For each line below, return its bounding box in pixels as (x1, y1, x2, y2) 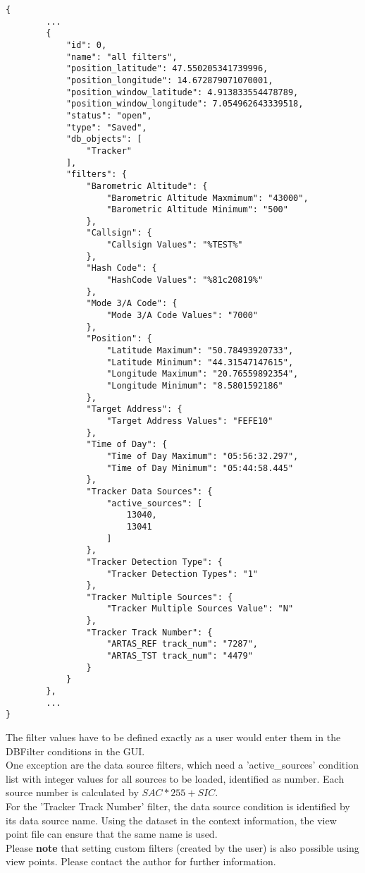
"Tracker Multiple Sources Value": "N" (106, 604, 294, 614)
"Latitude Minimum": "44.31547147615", (106, 357, 294, 367)
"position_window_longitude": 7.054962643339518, (66, 99, 304, 109)
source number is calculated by (6, 785, 139, 800)
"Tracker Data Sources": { (86, 486, 213, 496)
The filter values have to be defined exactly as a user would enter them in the (6, 730, 341, 745)
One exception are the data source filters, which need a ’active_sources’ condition (6, 757, 359, 772)
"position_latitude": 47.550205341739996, (66, 63, 268, 74)
